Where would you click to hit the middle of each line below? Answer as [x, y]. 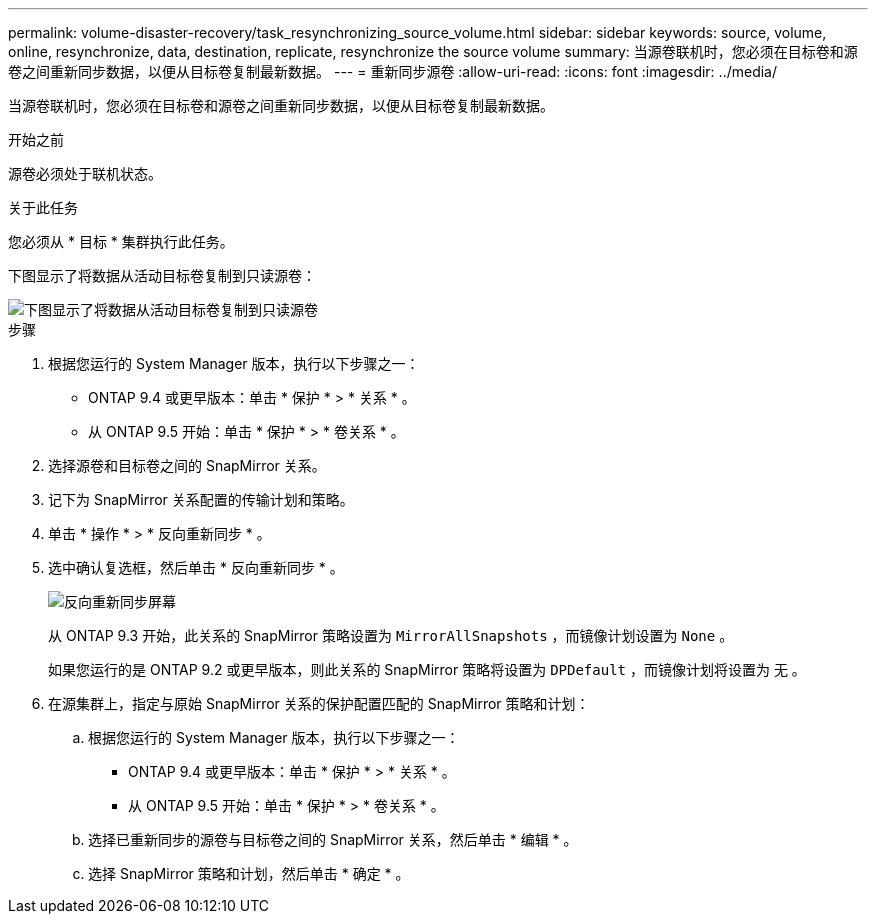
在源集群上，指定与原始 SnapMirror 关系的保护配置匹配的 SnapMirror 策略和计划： [319, 703]
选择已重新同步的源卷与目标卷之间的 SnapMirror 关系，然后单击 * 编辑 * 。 [333, 839]
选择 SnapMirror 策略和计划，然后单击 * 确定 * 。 [249, 873]
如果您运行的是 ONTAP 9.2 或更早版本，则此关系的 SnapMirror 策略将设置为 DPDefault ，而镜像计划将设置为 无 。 [427, 669]
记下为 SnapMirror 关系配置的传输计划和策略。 [201, 499]
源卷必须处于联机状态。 [85, 173]
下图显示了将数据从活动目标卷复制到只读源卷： [162, 275]
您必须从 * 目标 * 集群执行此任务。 [121, 241]
